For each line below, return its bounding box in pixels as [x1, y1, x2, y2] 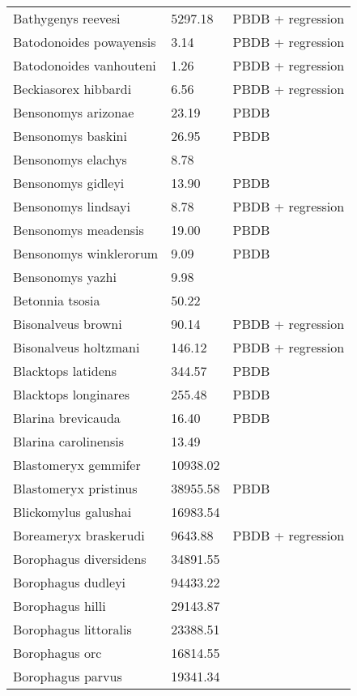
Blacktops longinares [13, 385, 130, 404]
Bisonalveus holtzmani [13, 338, 140, 357]
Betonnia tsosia [13, 291, 100, 310]
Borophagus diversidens [13, 549, 147, 568]
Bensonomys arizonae [13, 103, 134, 122]
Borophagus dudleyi [13, 573, 126, 591]
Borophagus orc [13, 643, 102, 662]
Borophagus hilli [13, 596, 106, 615]
